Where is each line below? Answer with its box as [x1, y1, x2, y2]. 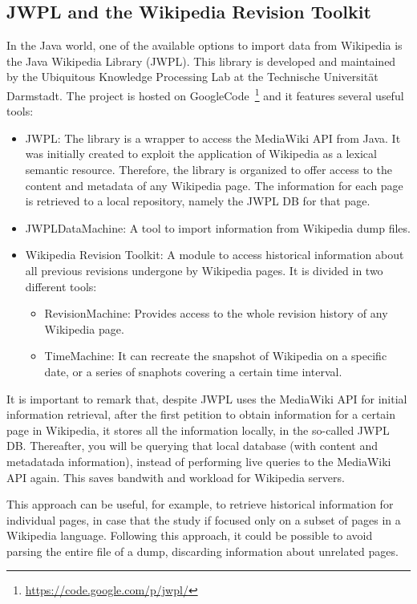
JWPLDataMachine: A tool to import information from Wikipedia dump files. [25, 219, 411, 236]
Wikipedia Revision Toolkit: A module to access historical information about [25, 246, 404, 263]
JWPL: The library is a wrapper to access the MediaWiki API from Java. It [25, 129, 401, 146]
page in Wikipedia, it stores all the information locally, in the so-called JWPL [6, 421, 390, 438]
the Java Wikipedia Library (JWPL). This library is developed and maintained [6, 52, 396, 69]
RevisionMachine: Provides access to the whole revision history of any [44, 305, 388, 322]
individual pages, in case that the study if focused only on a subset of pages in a [6, 511, 401, 528]
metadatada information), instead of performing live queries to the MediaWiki [6, 452, 391, 469]
